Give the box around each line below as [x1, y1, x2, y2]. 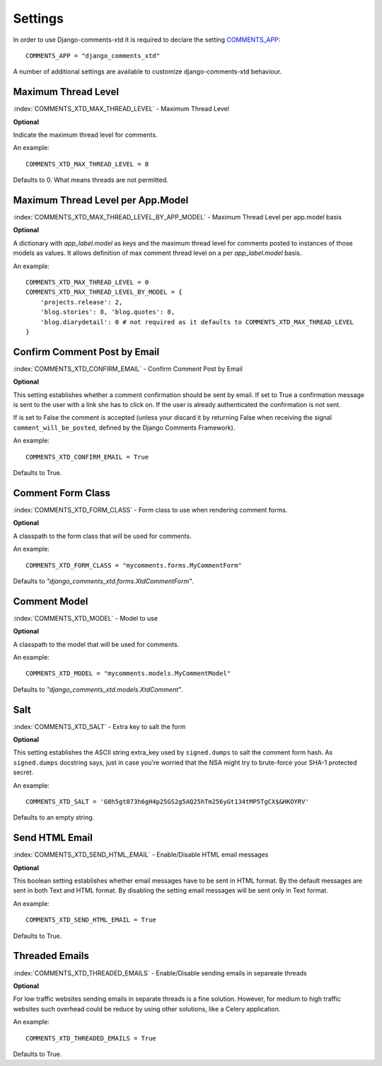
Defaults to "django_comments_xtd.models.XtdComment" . [13, 685, 183, 694]
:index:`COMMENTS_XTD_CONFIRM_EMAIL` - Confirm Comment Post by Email [13, 365, 243, 373]
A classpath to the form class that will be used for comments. [13, 532, 192, 540]
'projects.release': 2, [40, 298, 123, 306]
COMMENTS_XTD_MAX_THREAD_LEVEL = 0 [25, 278, 149, 287]
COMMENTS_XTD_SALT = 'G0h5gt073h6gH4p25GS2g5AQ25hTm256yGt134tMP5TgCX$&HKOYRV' [25, 798, 309, 806]
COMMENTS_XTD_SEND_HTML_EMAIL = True [25, 916, 157, 924]
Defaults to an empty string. [13, 813, 95, 822]
